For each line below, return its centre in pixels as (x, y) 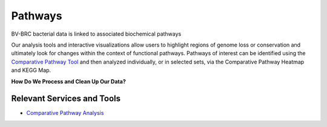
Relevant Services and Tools (66, 99)
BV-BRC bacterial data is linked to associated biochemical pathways (96, 34)
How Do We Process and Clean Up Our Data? (69, 81)
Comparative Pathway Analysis (65, 113)
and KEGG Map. (31, 70)
